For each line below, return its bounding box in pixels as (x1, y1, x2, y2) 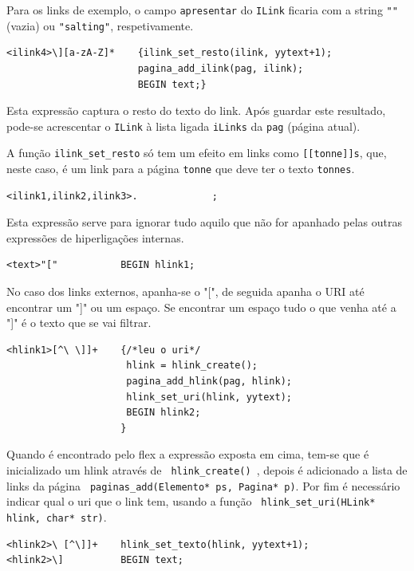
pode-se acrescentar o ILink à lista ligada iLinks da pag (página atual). (6, 117, 361, 134)
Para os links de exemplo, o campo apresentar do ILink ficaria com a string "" (6, 2, 398, 18)
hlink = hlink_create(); (126, 360, 258, 372)
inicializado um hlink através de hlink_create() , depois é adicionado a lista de (6, 461, 408, 478)
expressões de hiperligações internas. (6, 229, 184, 246)
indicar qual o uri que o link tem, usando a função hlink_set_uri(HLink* (6, 493, 376, 510)
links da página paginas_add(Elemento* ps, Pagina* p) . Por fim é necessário (6, 477, 400, 494)
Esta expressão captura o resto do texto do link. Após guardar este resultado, (6, 102, 386, 119)
